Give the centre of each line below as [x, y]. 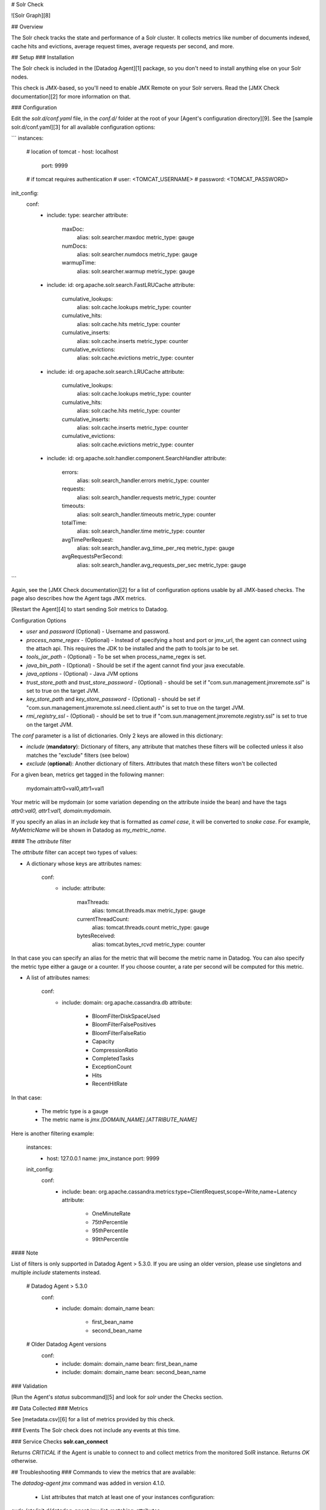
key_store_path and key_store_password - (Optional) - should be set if [113, 699]
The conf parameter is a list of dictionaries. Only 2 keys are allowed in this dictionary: [117, 735]
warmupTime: [79, 263]
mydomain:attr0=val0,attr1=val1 [65, 788]
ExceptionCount [112, 1067]
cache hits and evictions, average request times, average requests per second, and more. [123, 46]
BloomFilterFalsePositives [124, 1024]
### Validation [29, 1386]
